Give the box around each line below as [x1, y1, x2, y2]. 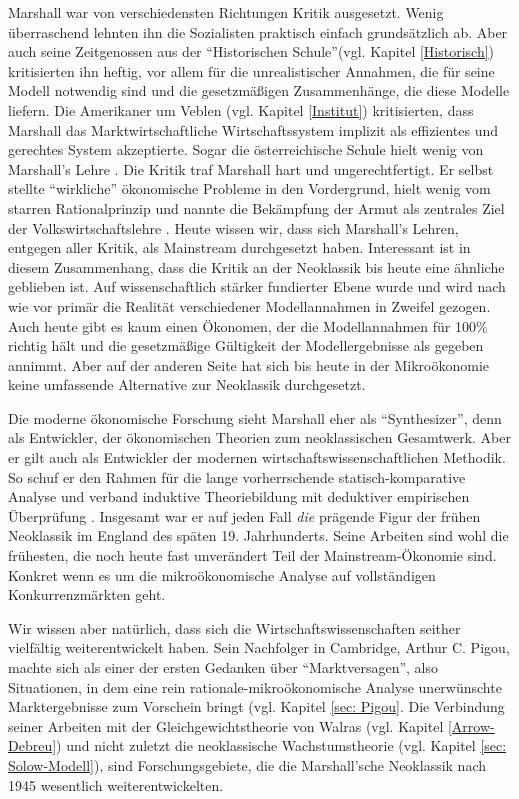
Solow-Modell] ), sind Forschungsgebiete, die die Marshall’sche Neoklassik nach [8, 754, 486, 775]
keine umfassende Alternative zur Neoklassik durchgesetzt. [8, 374, 366, 395]
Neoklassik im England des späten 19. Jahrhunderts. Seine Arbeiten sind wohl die [8, 525, 509, 546]
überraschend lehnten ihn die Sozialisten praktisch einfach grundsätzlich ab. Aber [8, 21, 508, 42]
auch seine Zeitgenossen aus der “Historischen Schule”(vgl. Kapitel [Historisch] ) [8, 41, 495, 62]
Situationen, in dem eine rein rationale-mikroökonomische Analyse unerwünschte [8, 676, 502, 697]
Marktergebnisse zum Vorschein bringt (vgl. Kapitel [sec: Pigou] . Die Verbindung [8, 696, 505, 717]
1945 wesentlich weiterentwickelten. [8, 774, 224, 795]
